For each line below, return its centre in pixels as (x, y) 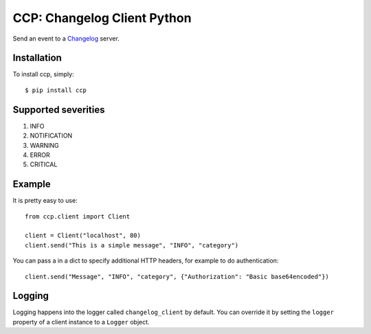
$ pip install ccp (56, 90)
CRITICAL (44, 164)
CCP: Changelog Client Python (102, 18)
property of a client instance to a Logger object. (81, 322)
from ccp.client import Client (78, 216)
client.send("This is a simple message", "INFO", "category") (132, 245)
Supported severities (59, 110)
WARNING (44, 145)
